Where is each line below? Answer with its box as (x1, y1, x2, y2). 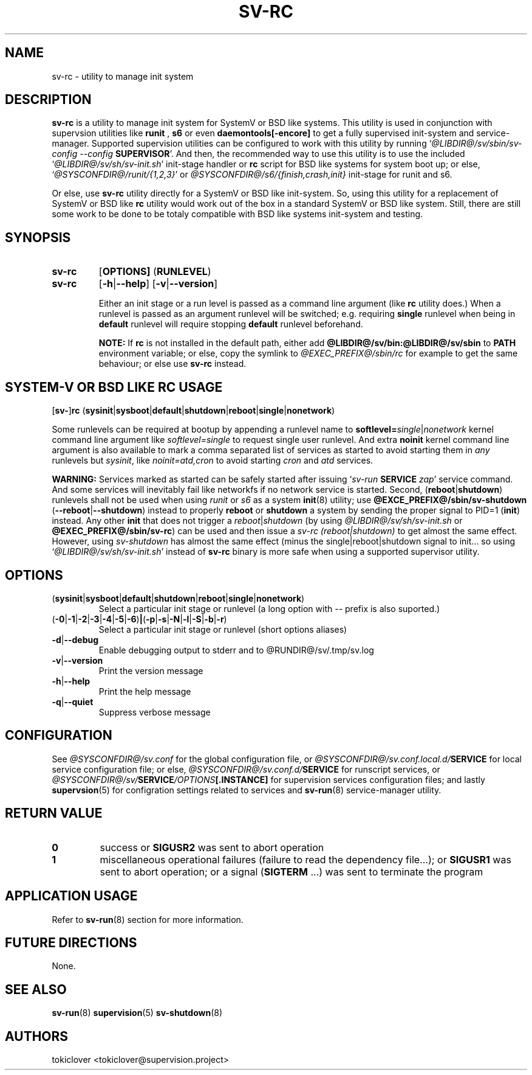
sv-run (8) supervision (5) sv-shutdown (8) (52, 1007, 223, 1018)
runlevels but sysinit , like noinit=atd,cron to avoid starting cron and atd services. (52, 455, 373, 466)
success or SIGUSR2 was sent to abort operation (100, 841, 324, 854)
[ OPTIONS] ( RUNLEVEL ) (98, 265, 211, 278)
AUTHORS (5, 1028, 69, 1044)
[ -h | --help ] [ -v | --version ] (98, 277, 218, 290)
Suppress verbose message (98, 706, 211, 717)
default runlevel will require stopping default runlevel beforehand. (98, 319, 363, 330)
